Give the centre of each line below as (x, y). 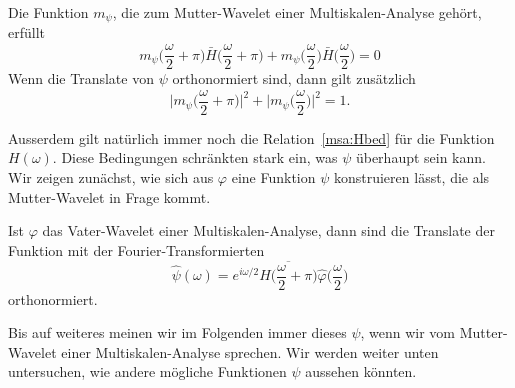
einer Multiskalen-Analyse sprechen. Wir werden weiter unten (250, 351)
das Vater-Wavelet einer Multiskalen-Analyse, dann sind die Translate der (268, 230)
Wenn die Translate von (81, 78)
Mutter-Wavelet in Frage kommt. (109, 196)
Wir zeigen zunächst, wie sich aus (111, 176)
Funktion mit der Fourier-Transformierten (136, 249)
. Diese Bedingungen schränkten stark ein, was (195, 157)
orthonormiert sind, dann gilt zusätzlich (294, 78)
